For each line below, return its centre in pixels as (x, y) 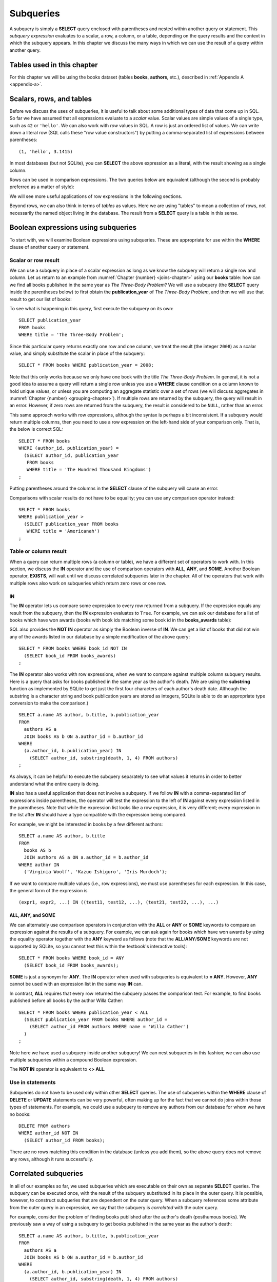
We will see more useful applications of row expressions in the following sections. (96, 196)
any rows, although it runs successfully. (51, 1159)
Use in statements (33, 1083)
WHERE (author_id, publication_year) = (69, 448)
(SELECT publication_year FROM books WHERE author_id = (96, 1020)
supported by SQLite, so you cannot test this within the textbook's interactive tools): (98, 946)
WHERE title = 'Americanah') (63, 531)
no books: (20, 1114)
